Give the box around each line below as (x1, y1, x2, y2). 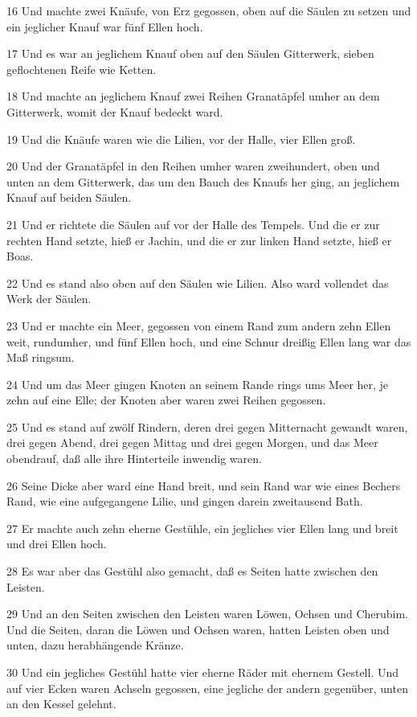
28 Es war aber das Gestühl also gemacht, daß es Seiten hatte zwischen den (6, 563, 378, 580)
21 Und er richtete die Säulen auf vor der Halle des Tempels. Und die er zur (6, 215, 380, 232)
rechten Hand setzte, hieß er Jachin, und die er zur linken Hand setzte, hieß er (6, 231, 392, 248)
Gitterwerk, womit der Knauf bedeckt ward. (6, 103, 223, 120)
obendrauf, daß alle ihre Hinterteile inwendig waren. (6, 450, 262, 467)
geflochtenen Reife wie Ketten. (6, 60, 157, 77)
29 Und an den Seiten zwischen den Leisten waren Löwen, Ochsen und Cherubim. (6, 605, 409, 622)
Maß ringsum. (6, 349, 75, 366)
